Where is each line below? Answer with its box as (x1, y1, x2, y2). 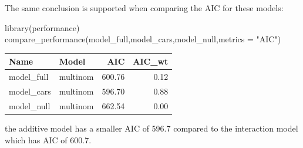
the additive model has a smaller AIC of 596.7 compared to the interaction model (5, 122, 298, 134)
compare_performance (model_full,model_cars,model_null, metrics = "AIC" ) (5, 33, 281, 45)
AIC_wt (133, 55, 169, 68)
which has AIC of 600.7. (5, 133, 92, 146)
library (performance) (5, 21, 80, 33)
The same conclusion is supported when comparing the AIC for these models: (5, 2, 284, 14)
